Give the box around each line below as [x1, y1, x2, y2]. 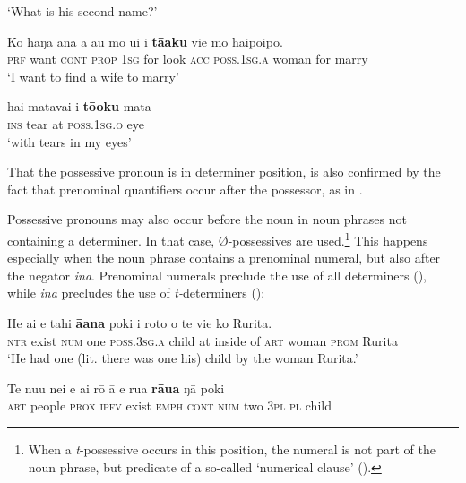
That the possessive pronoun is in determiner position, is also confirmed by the [7, 162, 441, 181]
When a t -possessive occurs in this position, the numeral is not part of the [28, 439, 436, 458]
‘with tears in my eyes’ [7, 132, 132, 151]
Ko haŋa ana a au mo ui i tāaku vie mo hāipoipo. [7, 31, 283, 50]
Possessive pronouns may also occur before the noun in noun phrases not [7, 210, 407, 229]
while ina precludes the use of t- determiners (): [7, 283, 265, 302]
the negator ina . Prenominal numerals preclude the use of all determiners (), [7, 265, 427, 284]
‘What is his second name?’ [7, 2, 158, 20]
